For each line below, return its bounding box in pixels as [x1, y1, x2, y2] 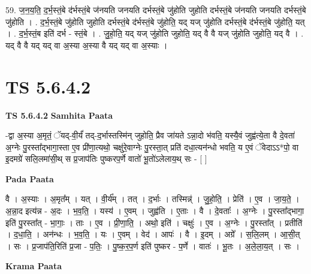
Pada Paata [5, 172, 54, 185]
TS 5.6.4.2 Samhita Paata [5, 109, 113, 121]
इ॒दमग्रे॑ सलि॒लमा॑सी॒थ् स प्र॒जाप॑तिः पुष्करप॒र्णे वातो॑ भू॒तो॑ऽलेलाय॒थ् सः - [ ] [5, 152, 207, 165]
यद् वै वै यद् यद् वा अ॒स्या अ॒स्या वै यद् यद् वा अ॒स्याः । [5, 38, 168, 51]
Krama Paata [5, 260, 62, 272]
